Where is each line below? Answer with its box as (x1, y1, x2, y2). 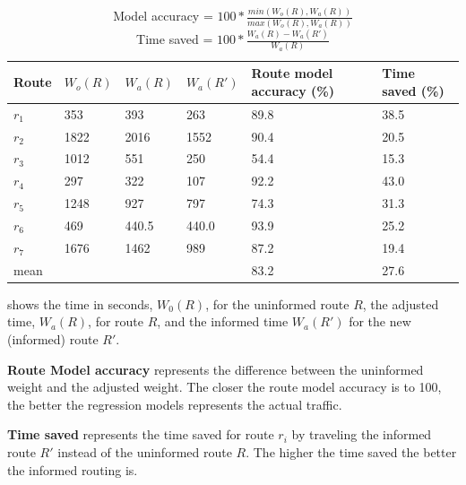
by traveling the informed (291, 425, 432, 444)
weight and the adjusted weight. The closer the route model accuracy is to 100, (7, 377, 442, 396)
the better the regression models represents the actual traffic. (7, 394, 342, 413)
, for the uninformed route (205, 294, 349, 313)
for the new (349, 312, 411, 331)
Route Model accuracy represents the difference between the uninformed (7, 359, 424, 378)
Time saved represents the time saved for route (7, 425, 274, 444)
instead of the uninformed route (57, 442, 232, 461)
